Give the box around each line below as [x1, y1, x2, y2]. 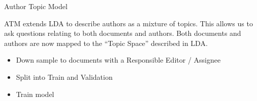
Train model [16, 88, 54, 99]
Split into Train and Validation [16, 71, 113, 82]
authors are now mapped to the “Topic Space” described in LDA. [4, 37, 208, 48]
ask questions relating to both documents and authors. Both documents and [4, 28, 241, 38]
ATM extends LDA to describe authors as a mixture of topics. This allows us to [4, 18, 253, 28]
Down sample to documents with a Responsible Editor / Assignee [16, 55, 221, 65]
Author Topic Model [4, 1, 68, 11]
